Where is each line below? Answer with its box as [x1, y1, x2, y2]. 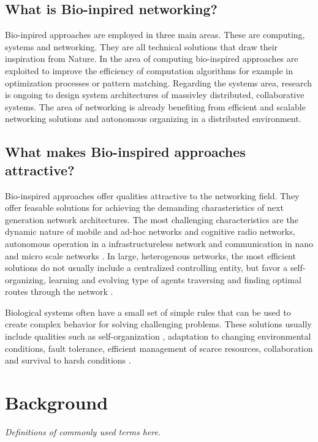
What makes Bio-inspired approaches [5, 142, 246, 161]
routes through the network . [5, 285, 113, 298]
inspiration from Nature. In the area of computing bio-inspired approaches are [5, 52, 298, 65]
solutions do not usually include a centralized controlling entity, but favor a [5, 261, 288, 274]
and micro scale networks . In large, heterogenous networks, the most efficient [5, 249, 296, 262]
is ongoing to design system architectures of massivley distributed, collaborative [5, 88, 305, 101]
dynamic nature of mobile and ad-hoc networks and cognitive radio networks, [5, 225, 295, 238]
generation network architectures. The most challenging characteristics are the [5, 213, 298, 226]
